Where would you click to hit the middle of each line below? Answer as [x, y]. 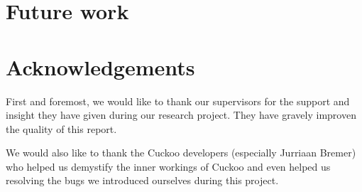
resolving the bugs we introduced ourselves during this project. [142, 180]
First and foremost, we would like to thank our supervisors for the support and [178, 101]
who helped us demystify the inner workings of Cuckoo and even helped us [168, 166]
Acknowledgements [100, 66]
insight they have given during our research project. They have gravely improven [181, 115]
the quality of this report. [61, 128]
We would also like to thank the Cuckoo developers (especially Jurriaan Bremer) [181, 153]
